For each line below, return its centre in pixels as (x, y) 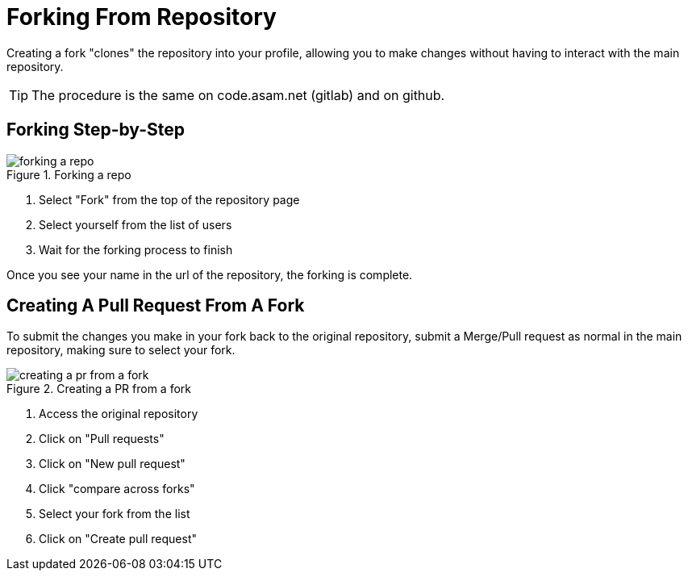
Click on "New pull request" (112, 464)
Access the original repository (119, 414)
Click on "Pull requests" (102, 439)
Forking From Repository (142, 17)
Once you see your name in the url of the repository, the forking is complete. (210, 274)
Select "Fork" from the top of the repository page (169, 199)
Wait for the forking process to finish (136, 249)
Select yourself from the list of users (136, 224)
